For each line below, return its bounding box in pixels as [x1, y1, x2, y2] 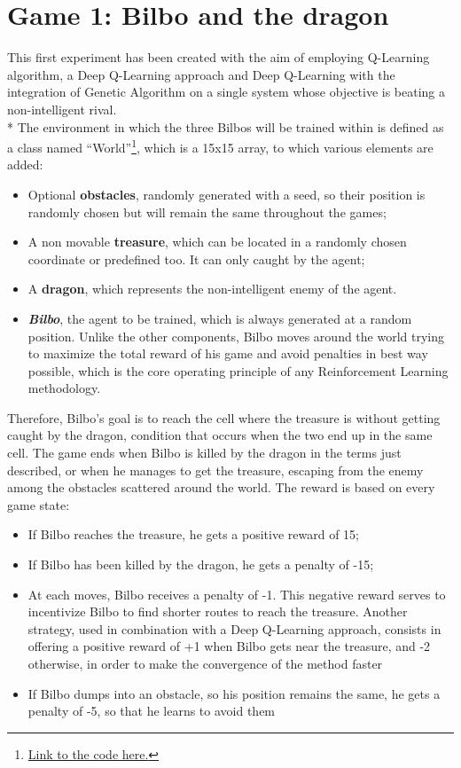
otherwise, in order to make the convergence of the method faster [27, 654, 383, 672]
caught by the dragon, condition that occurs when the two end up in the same [7, 426, 433, 444]
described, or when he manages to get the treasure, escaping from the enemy [7, 460, 424, 479]
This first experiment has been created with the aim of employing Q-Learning [7, 48, 430, 67]
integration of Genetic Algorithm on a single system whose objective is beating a [7, 82, 446, 101]
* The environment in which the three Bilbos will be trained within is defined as [7, 117, 444, 136]
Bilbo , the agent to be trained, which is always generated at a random [27, 309, 412, 327]
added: [7, 155, 43, 174]
